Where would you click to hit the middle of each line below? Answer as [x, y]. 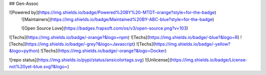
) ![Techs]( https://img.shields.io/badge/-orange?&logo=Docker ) [102, 51]
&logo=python [23, 51]
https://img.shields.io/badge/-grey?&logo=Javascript [80, 44]
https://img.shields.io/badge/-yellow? [193, 44]
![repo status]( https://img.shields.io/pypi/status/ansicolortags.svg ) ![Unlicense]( [90, 60]
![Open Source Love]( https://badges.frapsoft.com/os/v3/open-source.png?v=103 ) [105, 28]
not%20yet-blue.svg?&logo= [38, 67]
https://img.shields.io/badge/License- [209, 60]
